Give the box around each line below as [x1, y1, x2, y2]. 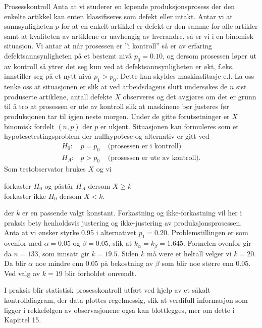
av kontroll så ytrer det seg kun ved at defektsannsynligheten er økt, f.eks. [4, 61, 234, 71]
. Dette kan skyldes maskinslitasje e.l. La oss [116, 71, 254, 81]
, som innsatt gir [38, 248, 89, 258]
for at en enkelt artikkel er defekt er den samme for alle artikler [61, 21, 258, 31]
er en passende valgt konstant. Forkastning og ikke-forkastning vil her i [22, 207, 242, 218]
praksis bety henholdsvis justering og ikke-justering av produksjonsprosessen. [4, 217, 242, 228]
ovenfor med [4, 238, 42, 248]
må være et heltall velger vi [146, 248, 232, 258]
